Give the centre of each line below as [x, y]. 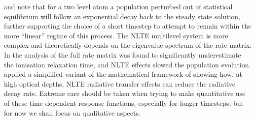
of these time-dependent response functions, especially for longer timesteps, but [124, 103]
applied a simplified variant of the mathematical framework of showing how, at [123, 74]
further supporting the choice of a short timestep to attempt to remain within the [128, 26]
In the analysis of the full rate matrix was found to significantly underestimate [123, 54]
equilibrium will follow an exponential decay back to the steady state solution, [122, 16]
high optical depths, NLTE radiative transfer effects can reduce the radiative [120, 83]
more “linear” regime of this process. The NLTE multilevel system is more [116, 35]
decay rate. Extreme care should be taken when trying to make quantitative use [125, 93]
